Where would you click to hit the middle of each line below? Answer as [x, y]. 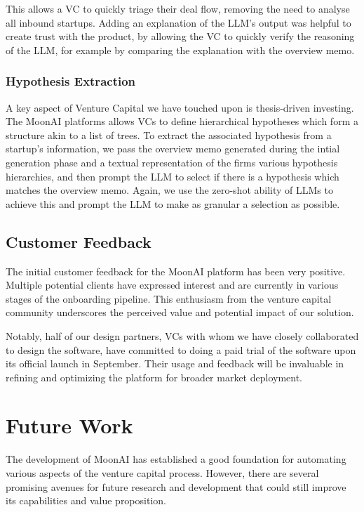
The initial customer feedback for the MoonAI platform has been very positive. [176, 271]
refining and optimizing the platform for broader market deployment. [154, 377]
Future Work [69, 425]
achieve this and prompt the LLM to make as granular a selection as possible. [173, 203]
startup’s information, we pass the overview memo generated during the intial [173, 149]
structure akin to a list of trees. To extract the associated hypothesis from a [169, 134]
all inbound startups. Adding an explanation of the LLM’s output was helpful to [178, 22]
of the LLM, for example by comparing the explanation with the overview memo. [180, 50]
